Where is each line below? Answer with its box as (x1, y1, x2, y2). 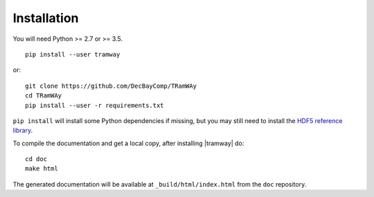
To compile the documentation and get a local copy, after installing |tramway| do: (12, 139, 244, 147)
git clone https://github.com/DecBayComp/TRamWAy (25, 82, 197, 90)
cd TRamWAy (25, 92, 62, 100)
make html (25, 165, 58, 173)
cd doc (25, 156, 48, 163)
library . (12, 126, 33, 135)
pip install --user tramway (25, 50, 121, 58)
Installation (12, 10, 79, 26)
